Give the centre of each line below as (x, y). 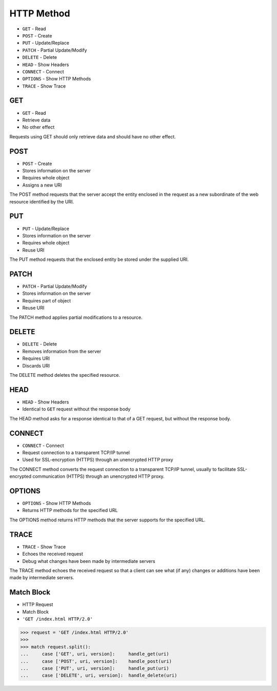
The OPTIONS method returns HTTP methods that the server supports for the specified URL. (107, 520)
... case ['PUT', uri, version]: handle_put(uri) (95, 668)
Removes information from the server (62, 351)
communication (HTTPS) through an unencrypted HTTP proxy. (98, 476)
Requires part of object (47, 300)
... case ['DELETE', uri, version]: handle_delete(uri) (99, 676)
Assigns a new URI (42, 185)
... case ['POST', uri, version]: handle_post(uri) (96, 661)
